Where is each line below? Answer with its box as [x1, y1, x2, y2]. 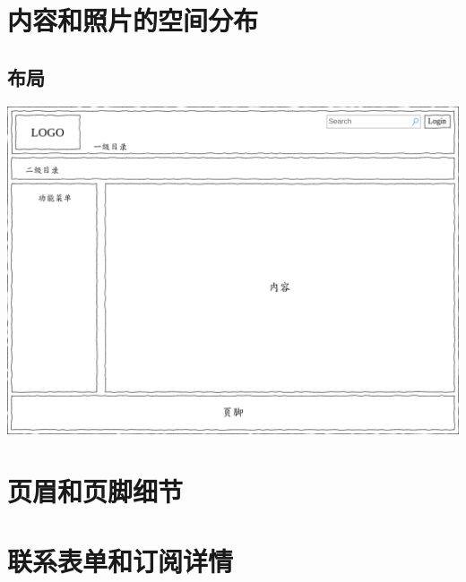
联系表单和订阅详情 [7, 542, 234, 578]
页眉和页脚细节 [7, 472, 184, 509]
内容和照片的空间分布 [7, 2, 259, 39]
